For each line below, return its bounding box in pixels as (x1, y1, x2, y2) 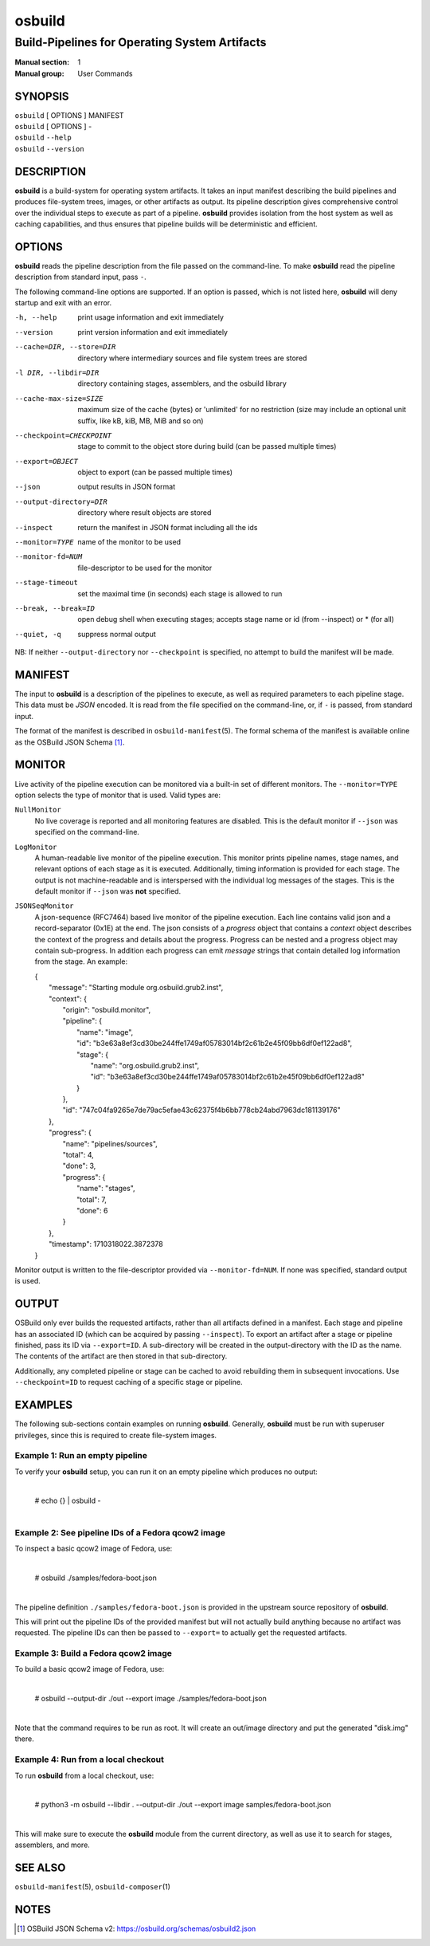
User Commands (77, 69, 133, 78)
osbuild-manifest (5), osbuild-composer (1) (14, 1882, 171, 1892)
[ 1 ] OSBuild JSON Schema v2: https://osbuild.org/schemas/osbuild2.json (17, 1924, 256, 1933)
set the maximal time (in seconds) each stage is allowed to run (77, 588, 283, 598)
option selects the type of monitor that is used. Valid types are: (14, 790, 221, 800)
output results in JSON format (77, 482, 175, 492)
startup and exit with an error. (14, 298, 112, 308)
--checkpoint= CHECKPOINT (14, 430, 111, 440)
